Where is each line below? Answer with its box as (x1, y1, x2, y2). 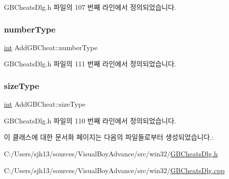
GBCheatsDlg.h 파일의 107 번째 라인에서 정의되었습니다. (4, 2, 176, 12)
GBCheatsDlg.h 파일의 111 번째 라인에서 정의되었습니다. (4, 59, 176, 69)
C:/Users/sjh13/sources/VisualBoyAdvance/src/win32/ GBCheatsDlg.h (4, 149, 218, 158)
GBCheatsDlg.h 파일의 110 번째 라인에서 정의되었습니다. (4, 115, 176, 125)
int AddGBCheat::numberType (4, 42, 98, 52)
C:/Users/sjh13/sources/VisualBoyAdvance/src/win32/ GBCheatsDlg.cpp (4, 165, 225, 175)
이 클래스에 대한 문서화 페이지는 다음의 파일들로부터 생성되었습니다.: (4, 132, 214, 142)
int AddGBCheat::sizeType (4, 99, 86, 109)
